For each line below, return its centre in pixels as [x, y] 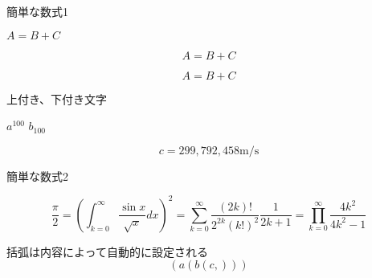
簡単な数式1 [37, 11]
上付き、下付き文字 [57, 98]
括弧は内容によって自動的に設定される [107, 251]
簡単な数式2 [37, 176]
